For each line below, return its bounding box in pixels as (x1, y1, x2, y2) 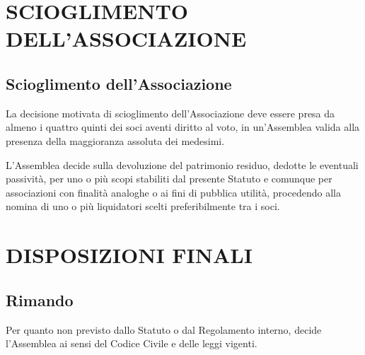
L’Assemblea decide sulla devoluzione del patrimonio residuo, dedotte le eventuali (6, 157, 359, 172)
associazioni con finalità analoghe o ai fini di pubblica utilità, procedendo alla (6, 185, 341, 199)
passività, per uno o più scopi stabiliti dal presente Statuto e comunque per (6, 171, 332, 186)
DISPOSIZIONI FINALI (6, 240, 253, 269)
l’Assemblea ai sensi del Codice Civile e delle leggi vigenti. (6, 336, 257, 351)
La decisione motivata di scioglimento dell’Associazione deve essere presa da (6, 105, 335, 120)
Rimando (6, 289, 74, 310)
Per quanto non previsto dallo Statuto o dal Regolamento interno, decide (6, 322, 322, 337)
